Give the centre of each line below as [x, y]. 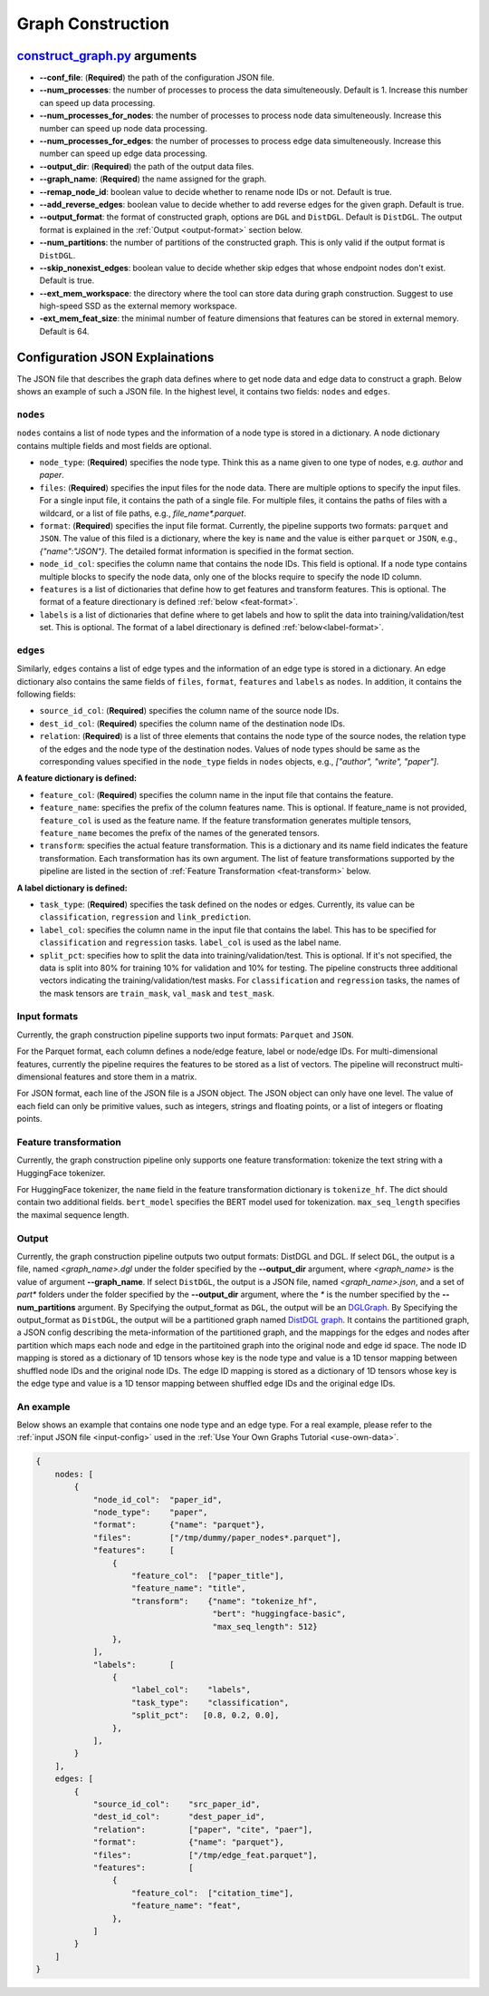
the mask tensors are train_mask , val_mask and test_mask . [157, 993]
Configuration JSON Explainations [115, 357]
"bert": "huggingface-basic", [279, 1614]
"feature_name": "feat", [187, 1906]
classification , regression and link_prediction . [145, 917]
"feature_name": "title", [189, 1588]
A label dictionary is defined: [72, 888]
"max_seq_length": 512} [265, 1626]
